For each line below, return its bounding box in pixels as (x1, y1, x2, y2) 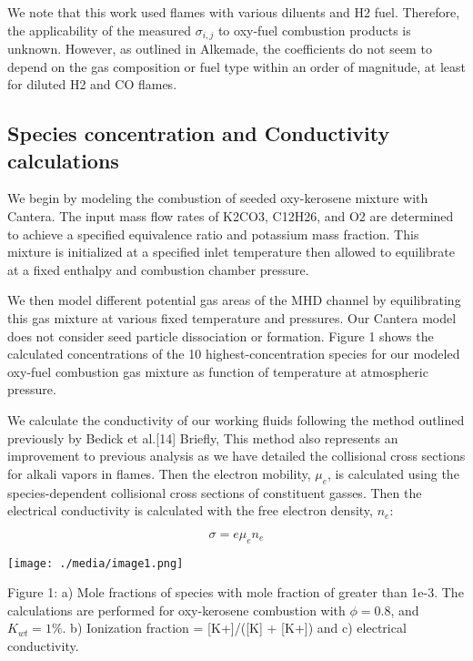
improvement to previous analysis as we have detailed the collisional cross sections (7, 446, 466, 465)
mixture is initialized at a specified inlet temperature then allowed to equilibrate (7, 242, 455, 261)
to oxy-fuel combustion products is (217, 20, 411, 39)
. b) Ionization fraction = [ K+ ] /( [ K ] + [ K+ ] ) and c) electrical (62, 618, 407, 637)
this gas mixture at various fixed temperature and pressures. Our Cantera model (7, 308, 457, 327)
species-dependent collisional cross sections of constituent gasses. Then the (7, 483, 422, 502)
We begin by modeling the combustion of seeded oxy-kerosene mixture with (7, 188, 428, 208)
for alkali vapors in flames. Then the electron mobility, (7, 463, 311, 483)
